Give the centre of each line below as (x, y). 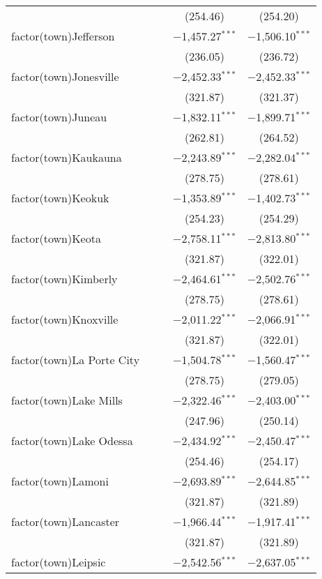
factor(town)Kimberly (64, 279)
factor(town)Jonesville (65, 76)
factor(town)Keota (56, 238)
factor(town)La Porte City (76, 360)
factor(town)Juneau (59, 117)
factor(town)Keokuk (60, 198)
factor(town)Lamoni (60, 481)
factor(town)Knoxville (65, 319)
